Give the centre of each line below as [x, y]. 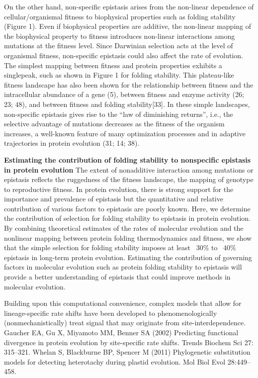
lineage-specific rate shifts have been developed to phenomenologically [111, 313]
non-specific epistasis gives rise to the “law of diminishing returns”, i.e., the [119, 114]
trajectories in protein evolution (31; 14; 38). [72, 143]
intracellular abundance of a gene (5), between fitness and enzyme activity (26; [124, 94]
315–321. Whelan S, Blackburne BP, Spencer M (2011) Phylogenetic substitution [127, 352]
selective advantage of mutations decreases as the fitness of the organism [114, 124]
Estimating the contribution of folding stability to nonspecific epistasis [128, 159]
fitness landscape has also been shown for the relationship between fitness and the [129, 84]
